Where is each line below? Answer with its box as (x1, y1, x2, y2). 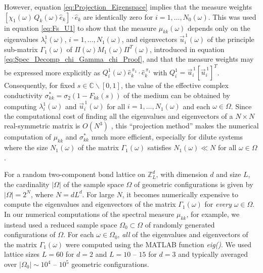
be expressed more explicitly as (4, 67, 101, 77)
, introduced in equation (150, 43, 225, 54)
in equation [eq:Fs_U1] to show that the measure (4, 22, 157, 33)
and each (183, 101, 210, 111)
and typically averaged (178, 249, 248, 259)
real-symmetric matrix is (4, 120, 80, 131)
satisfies (147, 142, 171, 153)
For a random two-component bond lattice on (4, 169, 146, 179)
